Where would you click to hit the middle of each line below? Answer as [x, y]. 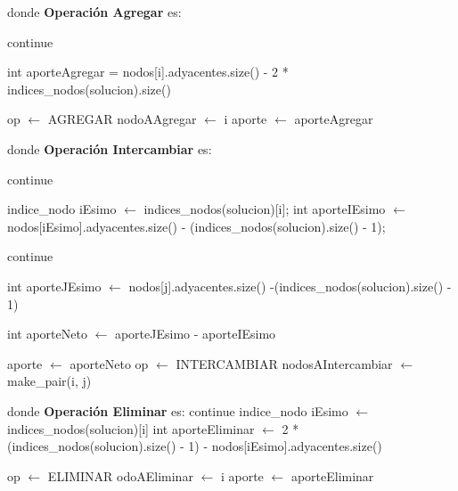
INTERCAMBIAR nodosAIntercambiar [284, 363]
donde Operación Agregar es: [94, 12]
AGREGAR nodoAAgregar [122, 119]
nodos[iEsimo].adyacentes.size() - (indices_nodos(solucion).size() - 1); [196, 226]
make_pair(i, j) [49, 381]
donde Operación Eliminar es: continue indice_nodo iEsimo [178, 410]
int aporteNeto [47, 334]
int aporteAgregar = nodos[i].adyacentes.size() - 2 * [148, 72]
